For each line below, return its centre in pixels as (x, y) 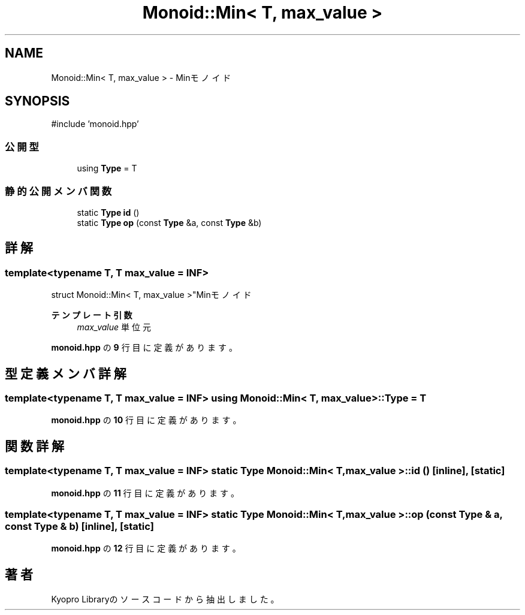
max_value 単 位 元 (114, 327)
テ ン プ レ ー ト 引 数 (92, 315)
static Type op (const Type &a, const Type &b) (169, 222)
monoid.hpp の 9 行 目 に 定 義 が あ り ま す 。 (144, 348)
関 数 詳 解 (34, 446)
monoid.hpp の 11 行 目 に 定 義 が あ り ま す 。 (145, 493)
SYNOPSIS (37, 101)
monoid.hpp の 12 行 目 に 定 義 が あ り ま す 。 (146, 548)
